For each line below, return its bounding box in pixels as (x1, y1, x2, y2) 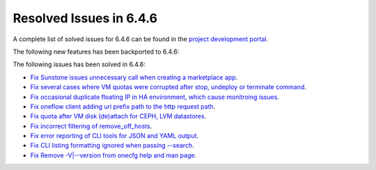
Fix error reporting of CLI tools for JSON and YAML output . (30, 132, 198, 140)
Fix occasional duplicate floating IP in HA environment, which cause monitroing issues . (30, 93, 280, 101)
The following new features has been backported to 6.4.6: (13, 47, 180, 56)
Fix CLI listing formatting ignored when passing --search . (30, 141, 194, 150)
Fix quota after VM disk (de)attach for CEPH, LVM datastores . (30, 112, 207, 121)
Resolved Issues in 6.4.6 (13, 10, 158, 26)
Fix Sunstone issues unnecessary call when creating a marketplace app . (30, 73, 238, 82)
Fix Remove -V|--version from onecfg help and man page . (30, 150, 197, 160)
